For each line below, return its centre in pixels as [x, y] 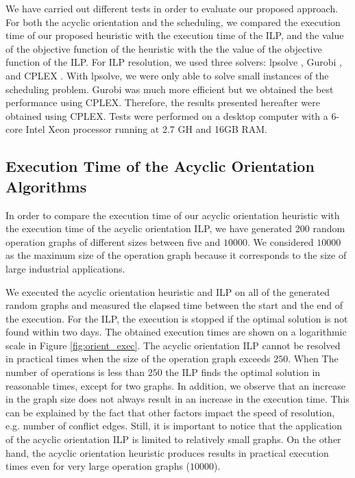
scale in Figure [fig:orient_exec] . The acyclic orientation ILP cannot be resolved [173, 345]
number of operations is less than [75, 372]
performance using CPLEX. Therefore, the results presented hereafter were [163, 102]
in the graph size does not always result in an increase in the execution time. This [177, 399]
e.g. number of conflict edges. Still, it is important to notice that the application [174, 426]
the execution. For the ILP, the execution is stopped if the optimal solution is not [177, 318]
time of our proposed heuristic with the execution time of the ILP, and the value [175, 35]
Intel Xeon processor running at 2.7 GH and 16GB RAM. [147, 129]
